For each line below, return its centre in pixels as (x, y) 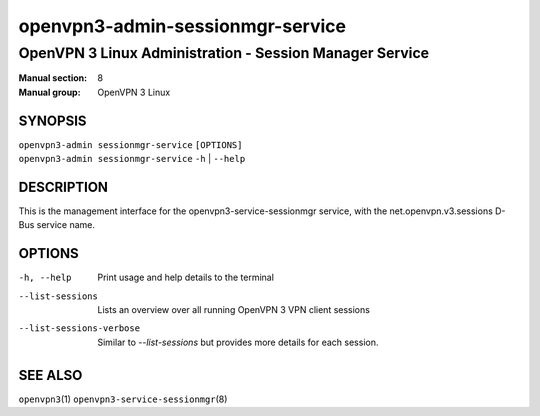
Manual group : (49, 92)
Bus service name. (56, 225)
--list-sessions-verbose (79, 328)
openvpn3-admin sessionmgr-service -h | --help (132, 159)
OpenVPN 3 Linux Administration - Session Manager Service (224, 53)
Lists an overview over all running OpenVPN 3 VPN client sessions (233, 310)
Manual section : (53, 78)
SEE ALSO (50, 375)
